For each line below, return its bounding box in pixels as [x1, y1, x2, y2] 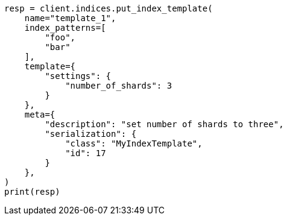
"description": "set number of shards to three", [45, 119, 284, 129]
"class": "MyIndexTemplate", [65, 139, 203, 148]
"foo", [45, 33, 76, 42]
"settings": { [45, 71, 112, 81]
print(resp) [4, 187, 60, 196]
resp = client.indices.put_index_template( [4, 4, 213, 13]
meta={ [24, 110, 55, 119]
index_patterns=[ [24, 23, 106, 33]
